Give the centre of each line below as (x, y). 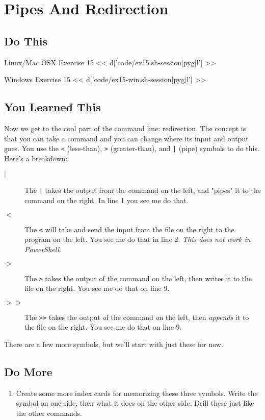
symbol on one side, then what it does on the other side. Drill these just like (135, 403)
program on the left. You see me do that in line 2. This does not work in (138, 239)
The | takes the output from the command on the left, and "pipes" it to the (143, 190)
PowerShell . (43, 249)
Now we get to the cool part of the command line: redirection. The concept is (125, 128)
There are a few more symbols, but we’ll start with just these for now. (114, 344)
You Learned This (52, 107)
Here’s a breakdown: (36, 158)
